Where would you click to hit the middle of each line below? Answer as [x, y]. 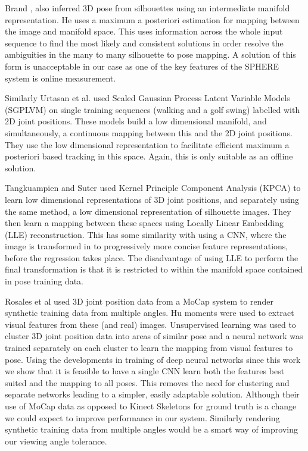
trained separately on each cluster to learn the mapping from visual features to [149, 348]
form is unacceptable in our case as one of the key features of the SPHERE [142, 66]
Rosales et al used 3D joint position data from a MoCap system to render [139, 301]
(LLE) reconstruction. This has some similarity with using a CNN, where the [146, 234]
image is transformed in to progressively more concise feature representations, [147, 246]
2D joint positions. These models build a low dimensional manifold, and [136, 121]
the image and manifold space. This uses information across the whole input [144, 31]
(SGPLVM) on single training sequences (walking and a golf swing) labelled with [153, 109]
